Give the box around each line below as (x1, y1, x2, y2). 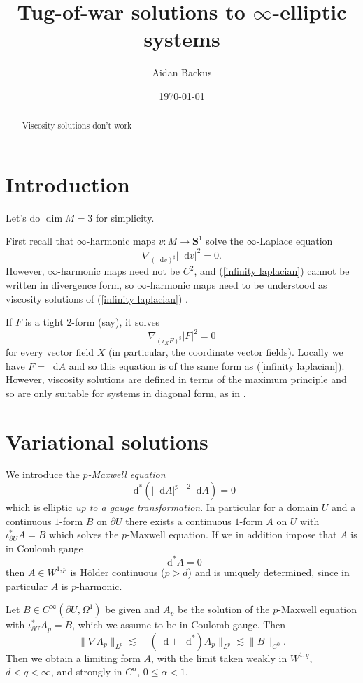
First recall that (6, 233, 74, 248)
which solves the (49, 527, 119, 542)
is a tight (24, 315, 64, 329)
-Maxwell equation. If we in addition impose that (127, 527, 337, 542)
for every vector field (6, 344, 94, 359)
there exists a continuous (125, 513, 232, 528)
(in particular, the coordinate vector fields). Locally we (108, 344, 343, 359)
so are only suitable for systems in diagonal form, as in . (6, 385, 246, 400)
